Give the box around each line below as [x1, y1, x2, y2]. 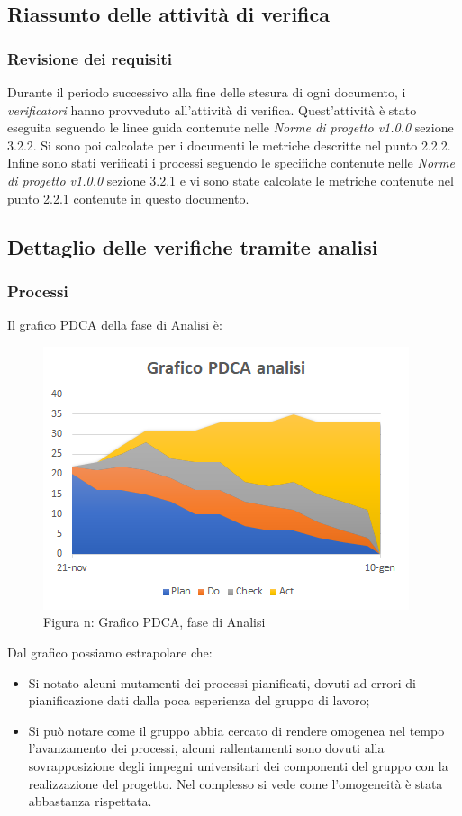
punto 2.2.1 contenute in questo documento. [7, 188, 249, 207]
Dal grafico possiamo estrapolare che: [7, 642, 213, 661]
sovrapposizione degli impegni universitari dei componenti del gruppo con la [28, 756, 448, 775]
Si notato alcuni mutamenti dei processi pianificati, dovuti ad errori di [28, 673, 416, 692]
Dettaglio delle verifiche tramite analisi [7, 232, 378, 260]
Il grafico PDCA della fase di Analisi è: [7, 315, 222, 334]
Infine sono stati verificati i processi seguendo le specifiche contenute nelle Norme [7, 153, 455, 172]
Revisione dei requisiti [7, 47, 172, 69]
